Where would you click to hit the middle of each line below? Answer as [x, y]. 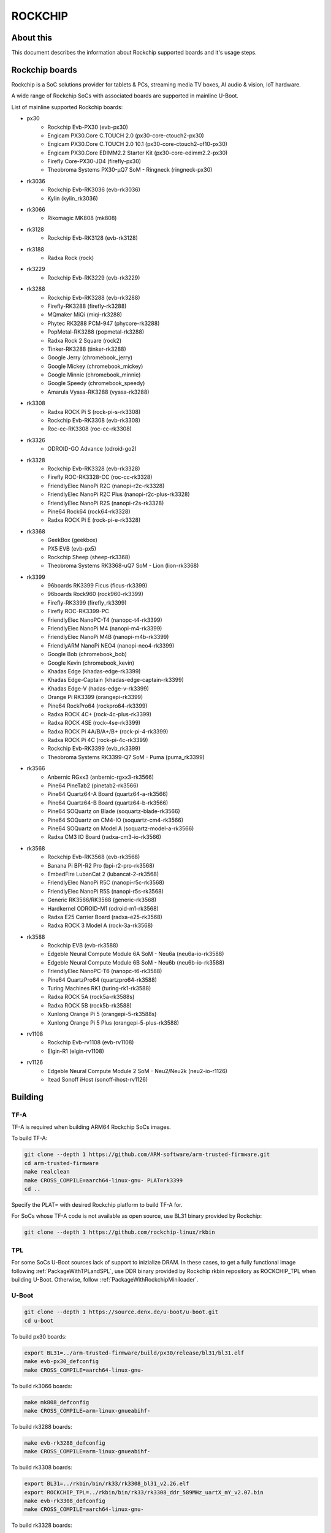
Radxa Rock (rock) [71, 258]
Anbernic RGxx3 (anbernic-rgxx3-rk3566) [101, 777]
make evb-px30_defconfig [62, 1362]
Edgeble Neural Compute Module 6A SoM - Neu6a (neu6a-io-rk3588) [136, 954]
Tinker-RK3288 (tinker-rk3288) [87, 349]
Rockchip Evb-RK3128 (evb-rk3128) [93, 238]
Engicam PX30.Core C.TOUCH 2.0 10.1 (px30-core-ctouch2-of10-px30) [138, 144]
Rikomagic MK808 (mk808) [82, 218]
